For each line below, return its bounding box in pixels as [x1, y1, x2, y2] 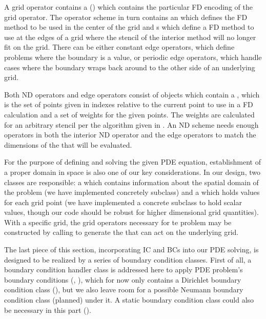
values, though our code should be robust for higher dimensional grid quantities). [4, 207, 259, 217]
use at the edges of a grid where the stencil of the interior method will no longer [4, 31, 256, 42]
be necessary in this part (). [4, 304, 91, 315]
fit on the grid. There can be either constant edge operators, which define [4, 42, 235, 52]
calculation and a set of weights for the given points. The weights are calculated [4, 109, 255, 119]
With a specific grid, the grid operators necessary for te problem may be [4, 216, 232, 227]
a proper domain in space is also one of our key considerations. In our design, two [4, 166, 260, 177]
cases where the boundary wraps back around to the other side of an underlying [4, 62, 255, 72]
